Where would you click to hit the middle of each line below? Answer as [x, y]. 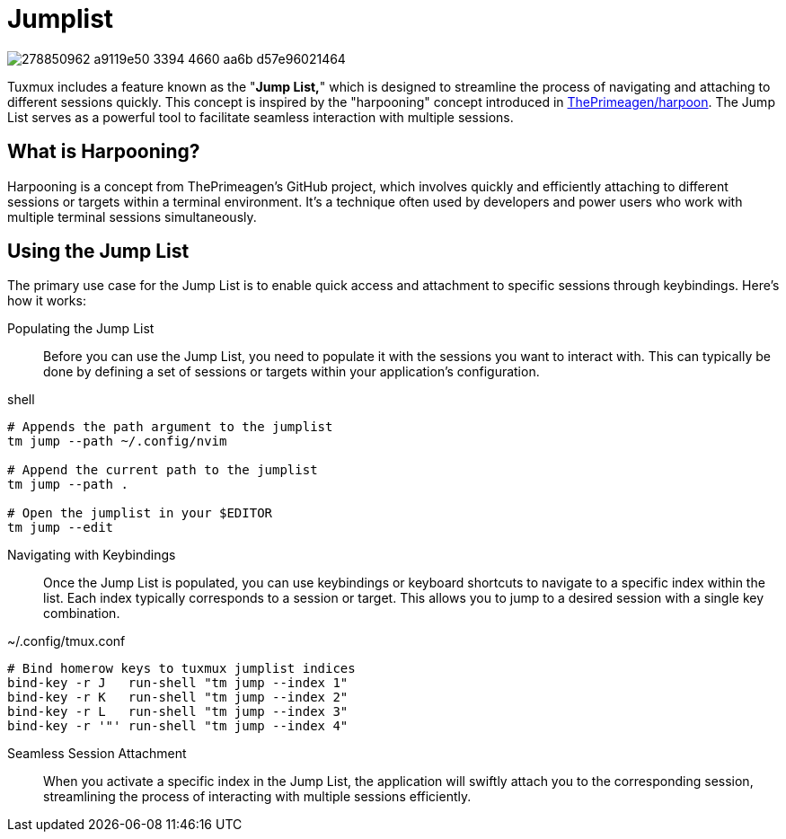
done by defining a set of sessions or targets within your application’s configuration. [291, 372]
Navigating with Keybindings [92, 555]
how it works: [47, 301]
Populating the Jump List [81, 329]
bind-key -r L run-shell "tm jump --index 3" [178, 712]
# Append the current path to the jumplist [163, 470]
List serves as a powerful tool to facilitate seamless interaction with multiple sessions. [261, 117]
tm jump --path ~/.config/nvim [117, 442]
